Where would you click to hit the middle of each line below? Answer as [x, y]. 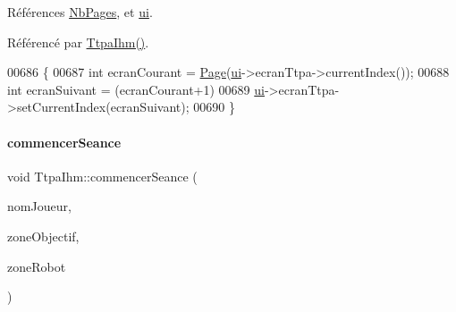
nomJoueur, [39, 206]
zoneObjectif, [43, 236]
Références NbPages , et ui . [80, 12]
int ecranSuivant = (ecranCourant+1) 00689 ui [136, 89]
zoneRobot [37, 266]
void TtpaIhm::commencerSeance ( [102, 176]
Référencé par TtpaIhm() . [78, 42]
